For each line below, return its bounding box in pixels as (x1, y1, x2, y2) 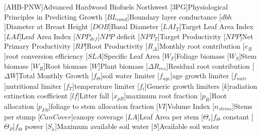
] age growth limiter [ (170, 70, 233, 81)
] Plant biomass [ (98, 60, 148, 71)
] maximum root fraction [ (124, 90, 202, 101)
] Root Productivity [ (84, 41, 148, 51)
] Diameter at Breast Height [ (4, 21, 93, 32)
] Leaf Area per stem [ (137, 111, 203, 121)
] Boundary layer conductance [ (127, 11, 221, 22)
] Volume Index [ (165, 101, 215, 111)
